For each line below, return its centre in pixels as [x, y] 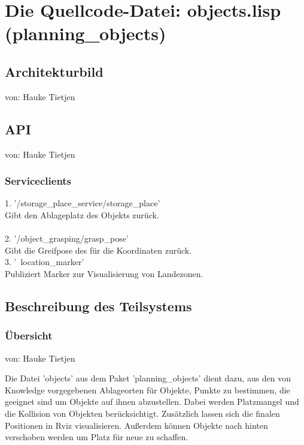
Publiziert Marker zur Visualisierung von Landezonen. [104, 273]
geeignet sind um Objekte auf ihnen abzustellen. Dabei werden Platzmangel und [152, 402]
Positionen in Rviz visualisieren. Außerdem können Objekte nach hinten [136, 425]
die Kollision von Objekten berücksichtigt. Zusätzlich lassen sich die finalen [142, 413]
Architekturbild [54, 71]
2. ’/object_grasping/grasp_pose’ [67, 238]
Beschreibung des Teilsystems [98, 306]
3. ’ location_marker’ [45, 262]
